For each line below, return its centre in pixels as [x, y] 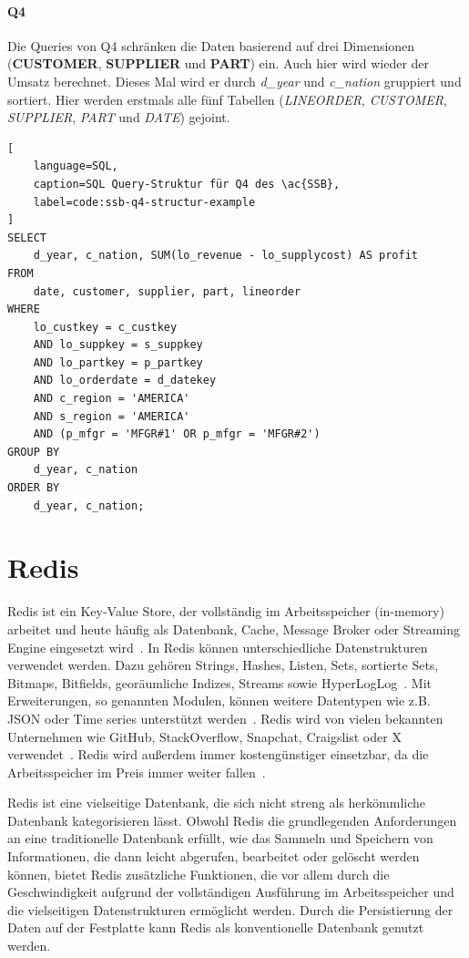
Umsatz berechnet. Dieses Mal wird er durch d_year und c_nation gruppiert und [234, 81]
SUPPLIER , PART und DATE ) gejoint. [119, 117]
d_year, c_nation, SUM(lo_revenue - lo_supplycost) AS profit [226, 256]
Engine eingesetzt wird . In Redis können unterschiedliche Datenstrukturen [218, 647]
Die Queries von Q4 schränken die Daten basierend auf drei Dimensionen [211, 45]
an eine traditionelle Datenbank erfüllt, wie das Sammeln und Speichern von [220, 838]
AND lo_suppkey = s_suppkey [118, 345]
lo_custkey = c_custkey [105, 327]
